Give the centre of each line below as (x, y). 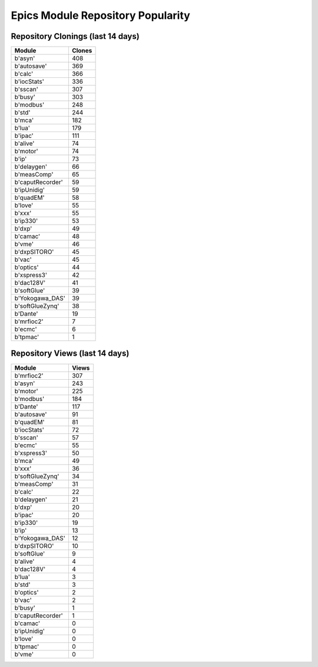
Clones (82, 51)
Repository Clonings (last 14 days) (75, 36)
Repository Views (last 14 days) (70, 354)
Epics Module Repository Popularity (101, 15)
